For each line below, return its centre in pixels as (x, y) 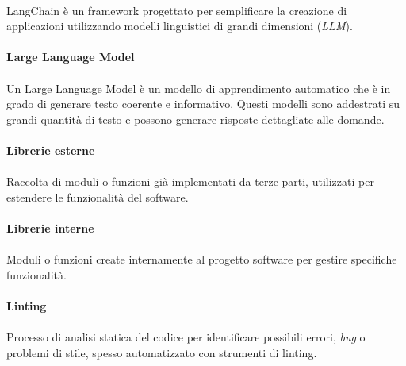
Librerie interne (50, 227)
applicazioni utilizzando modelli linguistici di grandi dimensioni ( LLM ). (180, 26)
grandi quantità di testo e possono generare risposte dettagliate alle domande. (195, 119)
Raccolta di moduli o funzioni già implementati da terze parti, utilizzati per (190, 181)
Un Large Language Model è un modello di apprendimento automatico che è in (199, 88)
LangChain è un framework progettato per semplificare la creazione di (177, 10)
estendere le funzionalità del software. (98, 196)
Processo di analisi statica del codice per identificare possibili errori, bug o (186, 337)
